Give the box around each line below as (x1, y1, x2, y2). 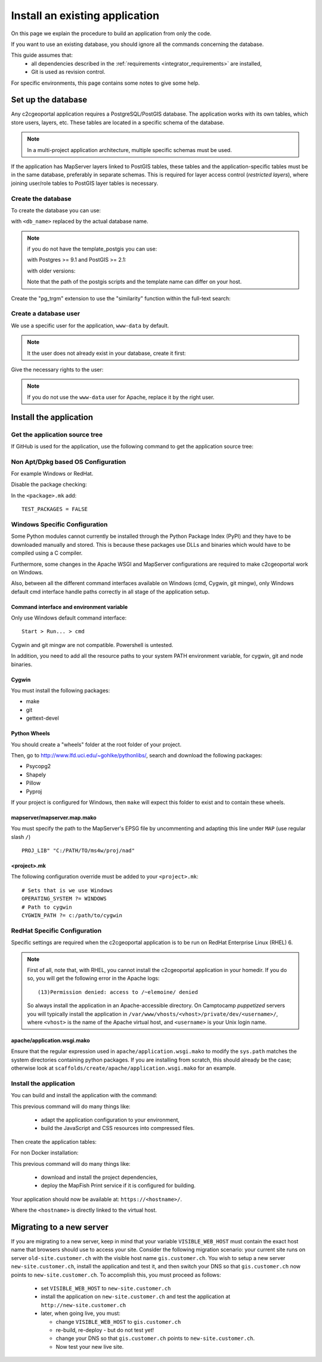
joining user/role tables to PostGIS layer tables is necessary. (11, 179, 159, 187)
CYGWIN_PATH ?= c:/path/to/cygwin (21, 912, 122, 919)
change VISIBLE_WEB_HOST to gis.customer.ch (55, 1318, 181, 1325)
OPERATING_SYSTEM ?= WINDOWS (21, 895, 107, 902)
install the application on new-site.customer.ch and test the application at (41, 1293, 231, 1300)
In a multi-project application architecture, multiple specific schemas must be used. (27, 146, 232, 153)
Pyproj (26, 788, 42, 795)
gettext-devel (26, 714, 59, 722)
